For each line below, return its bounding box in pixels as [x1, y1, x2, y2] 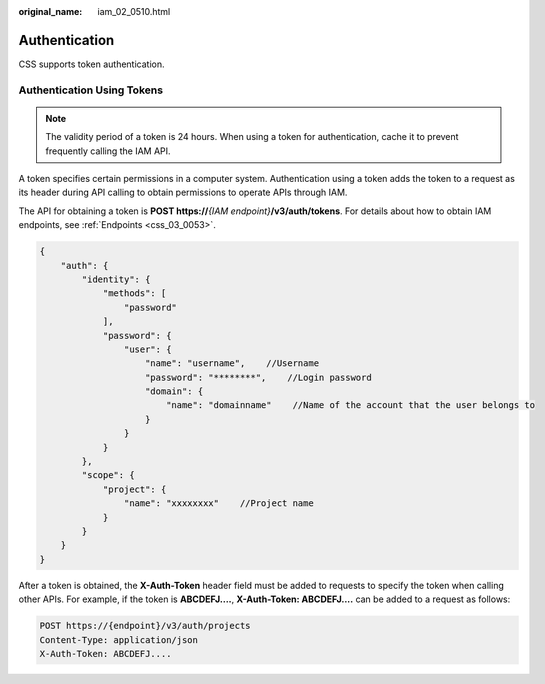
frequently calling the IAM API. [45, 145, 171, 157]
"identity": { [81, 273, 151, 285]
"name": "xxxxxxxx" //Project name [123, 498, 314, 509]
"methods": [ [102, 288, 167, 299]
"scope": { [81, 470, 135, 481]
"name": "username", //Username [145, 358, 320, 369]
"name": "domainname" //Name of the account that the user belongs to [165, 400, 535, 411]
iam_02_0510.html [97, 6, 171, 17]
